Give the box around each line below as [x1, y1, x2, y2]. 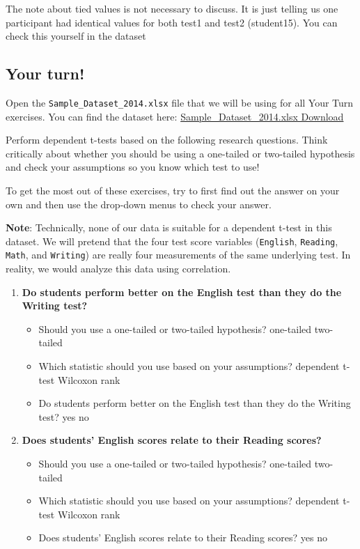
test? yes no [38, 409, 89, 424]
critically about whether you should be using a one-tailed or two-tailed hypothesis [6, 146, 355, 160]
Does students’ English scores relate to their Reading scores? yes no [38, 530, 327, 545]
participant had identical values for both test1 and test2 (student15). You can [6, 15, 338, 29]
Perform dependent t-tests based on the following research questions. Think [6, 132, 328, 147]
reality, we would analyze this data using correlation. [6, 261, 231, 276]
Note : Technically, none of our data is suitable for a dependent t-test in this [6, 220, 332, 235]
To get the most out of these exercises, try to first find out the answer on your [6, 183, 340, 198]
